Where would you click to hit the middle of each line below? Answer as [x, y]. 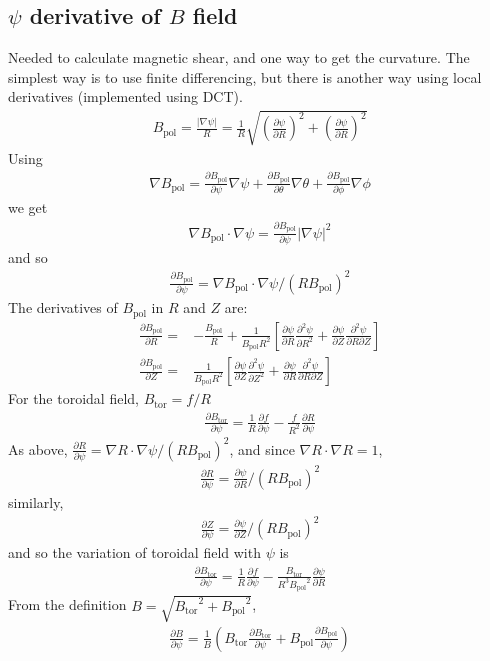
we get [28, 207]
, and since [262, 448]
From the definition [67, 604]
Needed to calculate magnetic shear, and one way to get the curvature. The [239, 57]
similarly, [36, 501]
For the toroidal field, [73, 398]
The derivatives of [63, 307]
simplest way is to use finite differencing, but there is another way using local [245, 76]
